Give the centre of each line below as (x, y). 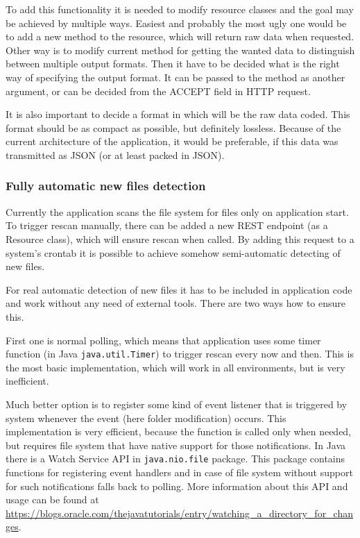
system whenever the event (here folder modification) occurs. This (146, 418)
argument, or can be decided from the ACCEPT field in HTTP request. (158, 91)
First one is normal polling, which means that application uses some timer (163, 340)
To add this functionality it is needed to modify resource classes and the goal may (180, 9)
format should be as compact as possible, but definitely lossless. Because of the (173, 127)
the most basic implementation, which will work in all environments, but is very (175, 367)
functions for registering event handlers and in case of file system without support (179, 472)
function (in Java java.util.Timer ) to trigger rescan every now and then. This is (180, 354)
